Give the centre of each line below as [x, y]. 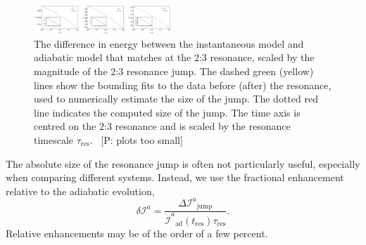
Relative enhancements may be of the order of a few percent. [137, 233]
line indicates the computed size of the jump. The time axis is [167, 112]
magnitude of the [71, 71]
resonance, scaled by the [262, 57]
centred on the [65, 126]
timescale [54, 139]
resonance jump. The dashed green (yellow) [220, 71]
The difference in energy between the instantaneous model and [169, 43]
